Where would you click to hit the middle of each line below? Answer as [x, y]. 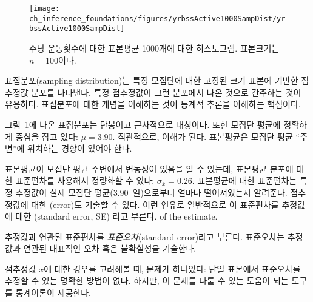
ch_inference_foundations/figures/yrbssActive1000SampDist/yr [157, 18]
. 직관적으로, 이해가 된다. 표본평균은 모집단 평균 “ [206, 136]
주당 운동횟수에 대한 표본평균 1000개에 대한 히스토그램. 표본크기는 [154, 48]
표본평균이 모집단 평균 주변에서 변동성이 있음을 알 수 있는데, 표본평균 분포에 [149, 168]
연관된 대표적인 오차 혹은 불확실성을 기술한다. [110, 248]
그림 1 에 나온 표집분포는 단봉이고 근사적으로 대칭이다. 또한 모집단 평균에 [143, 124]
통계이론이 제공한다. [53, 293]
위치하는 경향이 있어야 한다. [80, 148]
